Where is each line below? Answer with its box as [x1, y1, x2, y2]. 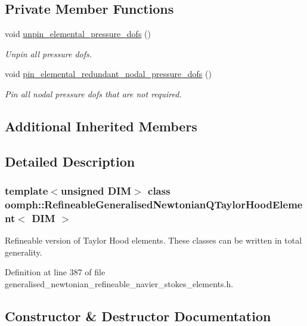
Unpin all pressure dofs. [5, 47, 92, 60]
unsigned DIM [60, 183, 132, 198]
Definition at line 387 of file [5, 266, 106, 278]
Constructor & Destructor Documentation [5, 306, 271, 325]
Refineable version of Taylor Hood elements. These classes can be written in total [5, 234, 302, 247]
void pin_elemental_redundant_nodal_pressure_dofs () [5, 67, 212, 80]
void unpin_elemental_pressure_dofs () [5, 27, 151, 40]
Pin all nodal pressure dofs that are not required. [5, 87, 182, 100]
